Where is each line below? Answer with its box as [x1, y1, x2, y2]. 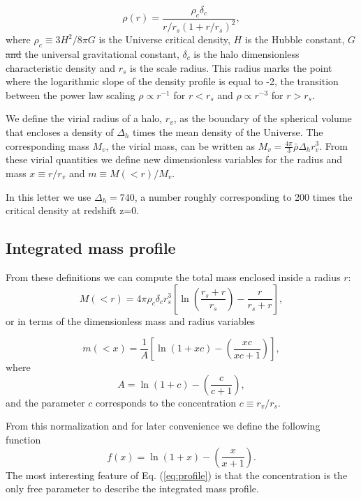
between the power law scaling [6, 87, 135, 102]
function [6, 432, 41, 446]
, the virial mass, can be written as [105, 138, 255, 153]
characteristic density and [6, 60, 115, 75]
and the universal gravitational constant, [6, 46, 179, 61]
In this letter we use [6, 189, 91, 204]
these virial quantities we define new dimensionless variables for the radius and [6, 152, 343, 167]
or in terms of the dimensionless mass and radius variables [6, 313, 255, 328]
